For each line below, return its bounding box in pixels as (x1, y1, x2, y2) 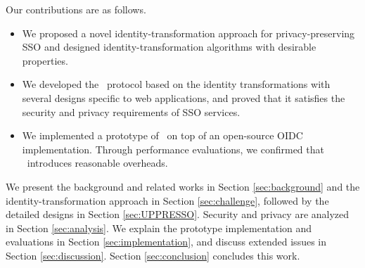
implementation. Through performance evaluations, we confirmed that (22, 141, 324, 156)
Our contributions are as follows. (6, 2, 146, 16)
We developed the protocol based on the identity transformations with (22, 77, 331, 91)
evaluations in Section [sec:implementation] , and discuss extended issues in (6, 234, 327, 249)
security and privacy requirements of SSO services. (22, 104, 241, 119)
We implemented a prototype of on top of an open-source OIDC (22, 128, 303, 143)
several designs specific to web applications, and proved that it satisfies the (22, 90, 345, 105)
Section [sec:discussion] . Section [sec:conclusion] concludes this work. (6, 248, 300, 262)
